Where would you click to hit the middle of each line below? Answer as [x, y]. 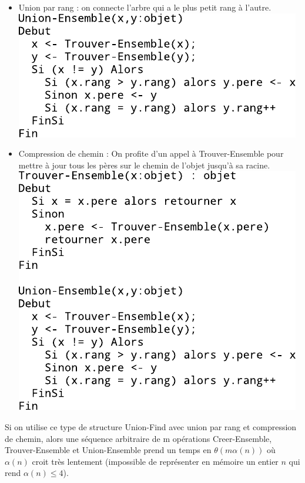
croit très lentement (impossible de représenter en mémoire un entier [155, 461]
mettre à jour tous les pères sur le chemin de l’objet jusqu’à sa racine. [144, 165]
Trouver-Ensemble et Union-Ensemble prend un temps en [108, 450]
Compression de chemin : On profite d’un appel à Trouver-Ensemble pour [151, 153]
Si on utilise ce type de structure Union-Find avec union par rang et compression [151, 426]
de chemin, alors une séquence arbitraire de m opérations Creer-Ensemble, [138, 438]
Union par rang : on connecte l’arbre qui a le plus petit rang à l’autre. [145, 7]
